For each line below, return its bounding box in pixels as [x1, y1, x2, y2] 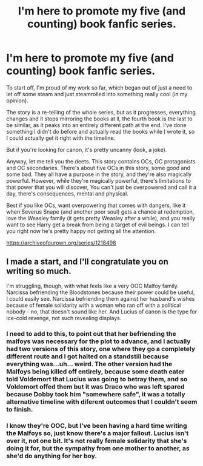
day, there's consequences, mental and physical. [6, 189, 128, 197]
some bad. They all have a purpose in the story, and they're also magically [6, 171, 192, 178]
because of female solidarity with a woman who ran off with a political [6, 301, 181, 309]
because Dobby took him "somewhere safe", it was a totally [6, 390, 186, 398]
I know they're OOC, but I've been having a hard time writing [6, 421, 187, 430]
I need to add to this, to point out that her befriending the [6, 329, 176, 338]
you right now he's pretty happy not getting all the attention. [6, 227, 156, 234]
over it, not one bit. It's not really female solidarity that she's [6, 436, 187, 445]
